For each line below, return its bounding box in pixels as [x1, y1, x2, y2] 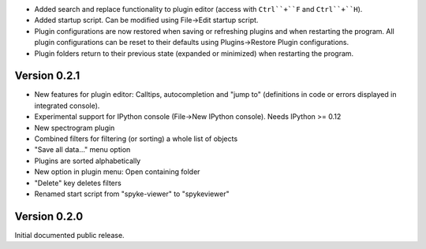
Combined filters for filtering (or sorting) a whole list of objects [34, 134, 238, 143]
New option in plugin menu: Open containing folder [34, 167, 200, 177]
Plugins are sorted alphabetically [34, 156, 141, 165]
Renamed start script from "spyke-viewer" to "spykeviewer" [34, 189, 230, 199]
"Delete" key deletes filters [34, 178, 121, 188]
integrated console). [34, 101, 100, 110]
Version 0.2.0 [14, 210, 84, 223]
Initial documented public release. [14, 230, 125, 240]
